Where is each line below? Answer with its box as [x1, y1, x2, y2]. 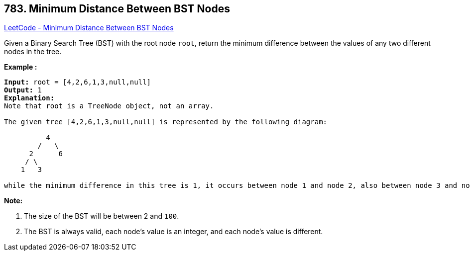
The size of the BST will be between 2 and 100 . [24, 212, 179, 221]
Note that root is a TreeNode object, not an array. [4, 102, 214, 110]
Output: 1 [4, 86, 42, 94]
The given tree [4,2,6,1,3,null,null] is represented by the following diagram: [4, 118, 328, 126]
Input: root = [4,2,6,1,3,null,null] [4, 78, 151, 86]
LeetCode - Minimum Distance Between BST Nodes [4, 23, 174, 32]
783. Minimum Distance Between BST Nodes [4, 2, 230, 15]
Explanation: [4, 94, 55, 102]
